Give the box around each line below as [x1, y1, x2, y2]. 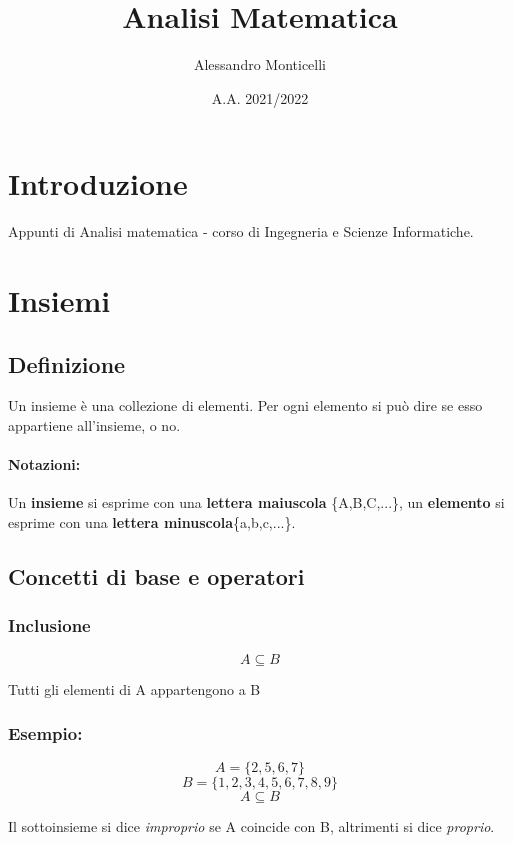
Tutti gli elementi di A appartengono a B [8, 678, 261, 699]
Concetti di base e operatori [8, 560, 305, 591]
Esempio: [8, 721, 83, 746]
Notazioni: [8, 454, 81, 475]
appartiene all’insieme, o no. [8, 415, 181, 436]
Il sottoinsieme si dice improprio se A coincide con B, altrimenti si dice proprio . [8, 816, 495, 837]
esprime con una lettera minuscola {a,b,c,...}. [8, 512, 296, 532]
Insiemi [8, 280, 111, 321]
